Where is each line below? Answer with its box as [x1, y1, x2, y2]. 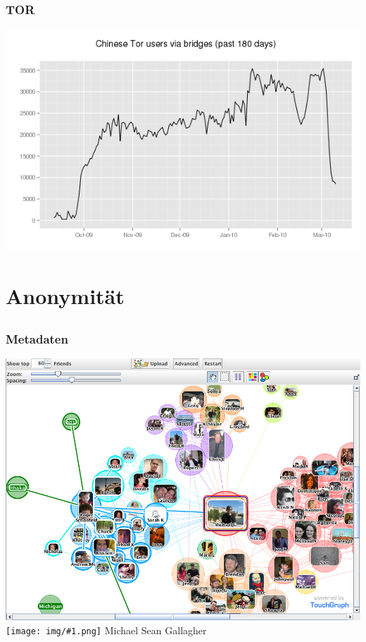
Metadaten [6, 329, 68, 347]
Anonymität [6, 281, 125, 310]
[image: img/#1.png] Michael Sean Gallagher [6, 622, 207, 637]
